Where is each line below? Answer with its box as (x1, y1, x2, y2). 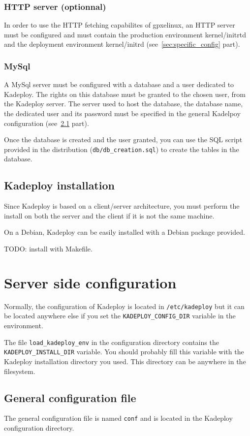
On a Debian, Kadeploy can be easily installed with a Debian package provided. (4, 227, 245, 237)
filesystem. (4, 366, 35, 376)
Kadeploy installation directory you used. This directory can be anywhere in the (4, 356, 246, 366)
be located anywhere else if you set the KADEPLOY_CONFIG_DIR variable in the (4, 311, 236, 321)
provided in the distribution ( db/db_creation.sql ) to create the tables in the (4, 144, 239, 154)
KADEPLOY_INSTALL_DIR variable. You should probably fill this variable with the (4, 346, 244, 357)
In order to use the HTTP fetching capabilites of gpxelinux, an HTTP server (4, 20, 235, 30)
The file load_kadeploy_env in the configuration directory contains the (4, 337, 219, 347)
